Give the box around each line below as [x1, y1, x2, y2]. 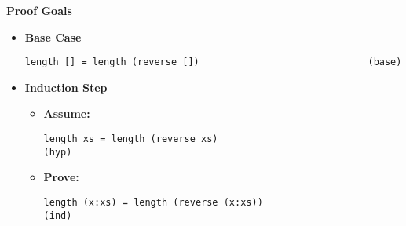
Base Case [24, 28, 82, 45]
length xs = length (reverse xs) [43, 133, 218, 145]
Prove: [43, 169, 79, 185]
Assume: [43, 105, 90, 122]
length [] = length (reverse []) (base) [24, 56, 402, 68]
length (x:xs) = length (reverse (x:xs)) [43, 196, 263, 208]
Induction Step [24, 78, 108, 95]
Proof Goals [6, 2, 72, 18]
